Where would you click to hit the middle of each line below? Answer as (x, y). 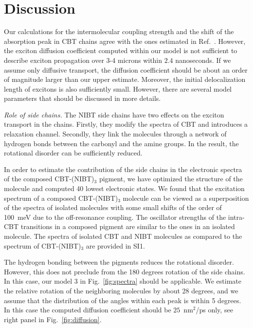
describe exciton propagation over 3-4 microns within (83, 60)
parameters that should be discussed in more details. (82, 98)
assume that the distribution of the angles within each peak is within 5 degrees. (123, 300)
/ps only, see (214, 310)
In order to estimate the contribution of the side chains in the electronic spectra (123, 169)
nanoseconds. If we (203, 60)
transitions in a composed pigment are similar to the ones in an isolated (128, 226)
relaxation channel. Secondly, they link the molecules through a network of (115, 134)
